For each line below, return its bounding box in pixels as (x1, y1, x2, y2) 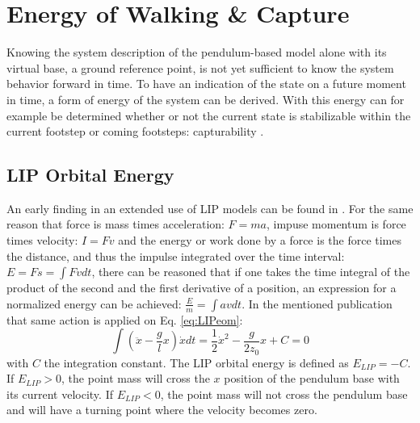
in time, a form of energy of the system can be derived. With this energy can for (6, 90, 405, 107)
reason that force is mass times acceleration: (6, 216, 225, 232)
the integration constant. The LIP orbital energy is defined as (44, 354, 349, 371)
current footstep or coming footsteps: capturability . (6, 123, 264, 140)
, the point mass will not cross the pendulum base (160, 385, 408, 402)
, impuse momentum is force (266, 216, 406, 232)
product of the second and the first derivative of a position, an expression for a (6, 279, 397, 296)
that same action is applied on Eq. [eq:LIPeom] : (6, 311, 243, 328)
